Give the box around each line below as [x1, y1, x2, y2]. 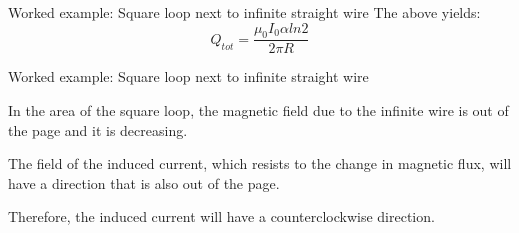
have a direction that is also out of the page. [8, 172, 280, 193]
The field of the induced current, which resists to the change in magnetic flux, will [8, 153, 512, 174]
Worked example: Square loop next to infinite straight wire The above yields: [8, 2, 481, 22]
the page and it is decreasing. [8, 119, 188, 140]
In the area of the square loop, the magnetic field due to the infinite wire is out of [8, 100, 509, 121]
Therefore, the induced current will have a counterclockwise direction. [8, 206, 435, 227]
